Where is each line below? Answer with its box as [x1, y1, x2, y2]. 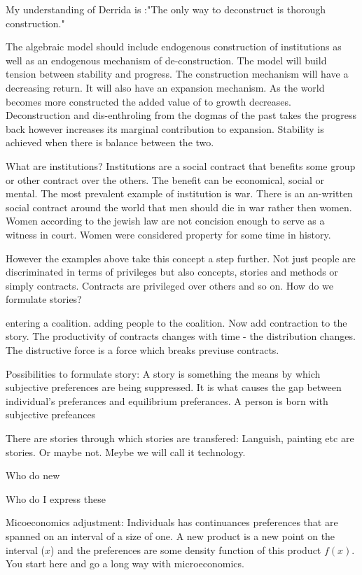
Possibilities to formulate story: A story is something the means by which [6, 366, 321, 381]
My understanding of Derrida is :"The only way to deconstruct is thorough [6, 2, 326, 16]
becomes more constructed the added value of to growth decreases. [6, 94, 291, 108]
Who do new [6, 468, 60, 483]
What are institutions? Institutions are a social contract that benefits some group [6, 158, 356, 173]
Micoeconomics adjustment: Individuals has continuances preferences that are [6, 515, 338, 530]
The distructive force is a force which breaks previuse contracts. [6, 343, 279, 357]
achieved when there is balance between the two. [6, 135, 214, 150]
